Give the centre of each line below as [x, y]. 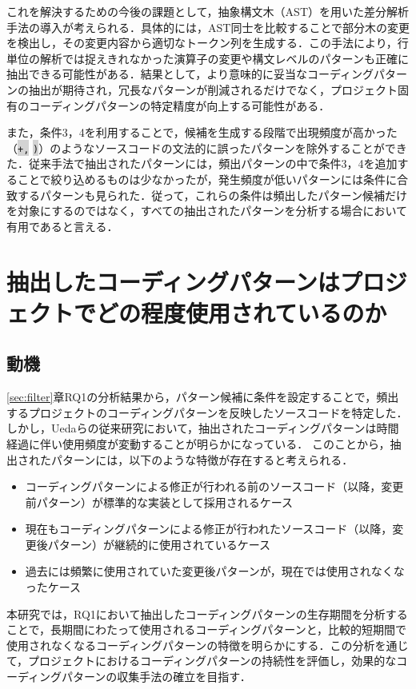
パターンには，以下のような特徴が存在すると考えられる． [202, 459]
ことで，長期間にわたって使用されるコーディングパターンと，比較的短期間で [207, 629]
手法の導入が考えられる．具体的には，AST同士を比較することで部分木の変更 [208, 27]
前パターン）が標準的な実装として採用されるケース [159, 502]
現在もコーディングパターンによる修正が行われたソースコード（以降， [209, 529]
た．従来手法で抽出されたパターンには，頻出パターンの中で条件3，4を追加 [202, 163]
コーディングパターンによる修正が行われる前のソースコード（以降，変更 [214, 486]
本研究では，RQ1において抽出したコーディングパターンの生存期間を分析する [207, 613]
